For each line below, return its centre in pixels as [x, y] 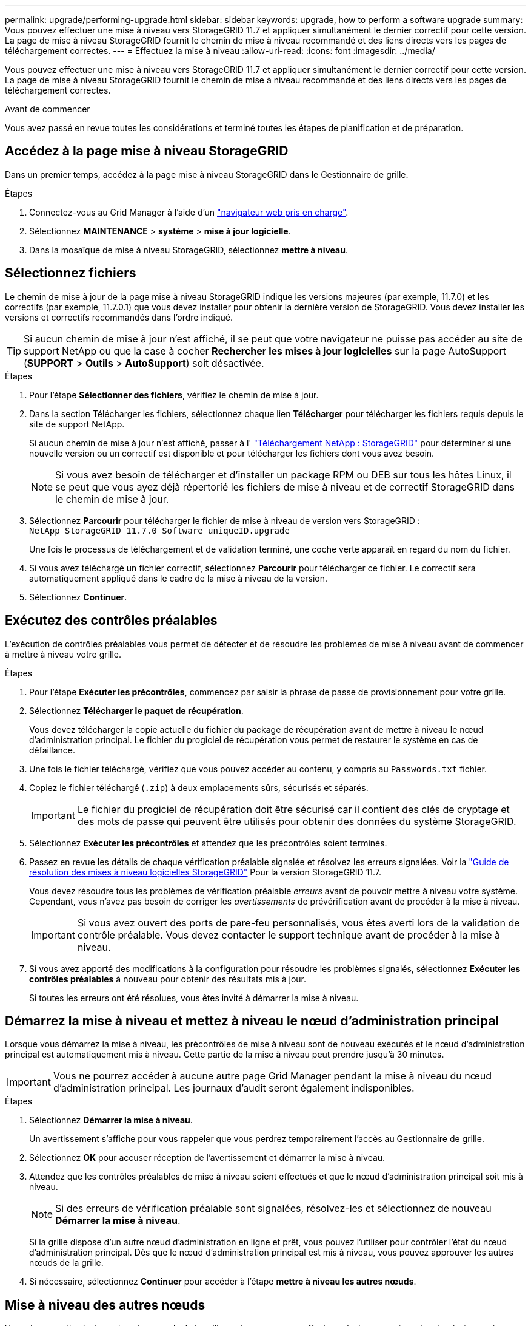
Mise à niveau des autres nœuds [105, 1305]
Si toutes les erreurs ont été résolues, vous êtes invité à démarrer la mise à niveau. [194, 998]
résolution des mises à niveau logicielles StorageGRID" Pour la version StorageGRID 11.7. [205, 872]
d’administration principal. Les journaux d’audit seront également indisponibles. [234, 1088]
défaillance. [52, 750]
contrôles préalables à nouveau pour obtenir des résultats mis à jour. [168, 979]
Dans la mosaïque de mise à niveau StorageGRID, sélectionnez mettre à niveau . [189, 250]
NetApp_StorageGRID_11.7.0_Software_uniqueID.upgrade [159, 530]
